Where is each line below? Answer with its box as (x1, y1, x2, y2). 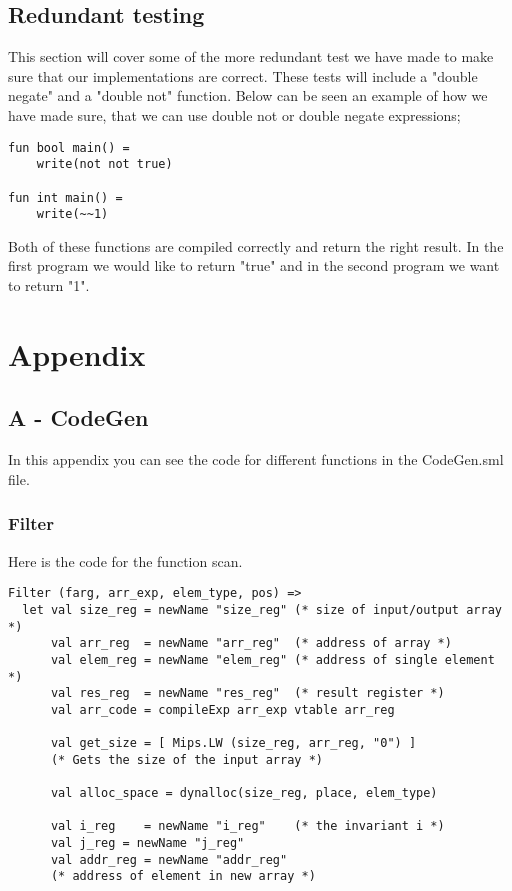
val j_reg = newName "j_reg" (50, 836, 245, 851)
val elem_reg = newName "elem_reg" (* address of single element (50, 652, 495, 667)
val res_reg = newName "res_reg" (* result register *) (50, 686, 445, 701)
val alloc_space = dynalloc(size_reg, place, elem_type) (50, 786, 438, 801)
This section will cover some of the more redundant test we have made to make (8, 46, 494, 67)
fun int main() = (8, 190, 123, 205)
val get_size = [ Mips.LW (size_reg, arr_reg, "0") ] (50, 736, 417, 751)
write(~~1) (36, 207, 109, 222)
